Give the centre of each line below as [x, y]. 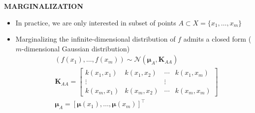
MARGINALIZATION [44, 6]
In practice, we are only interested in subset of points [96, 22]
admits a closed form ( [217, 39]
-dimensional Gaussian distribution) [76, 48]
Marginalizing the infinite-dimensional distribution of [96, 39]
